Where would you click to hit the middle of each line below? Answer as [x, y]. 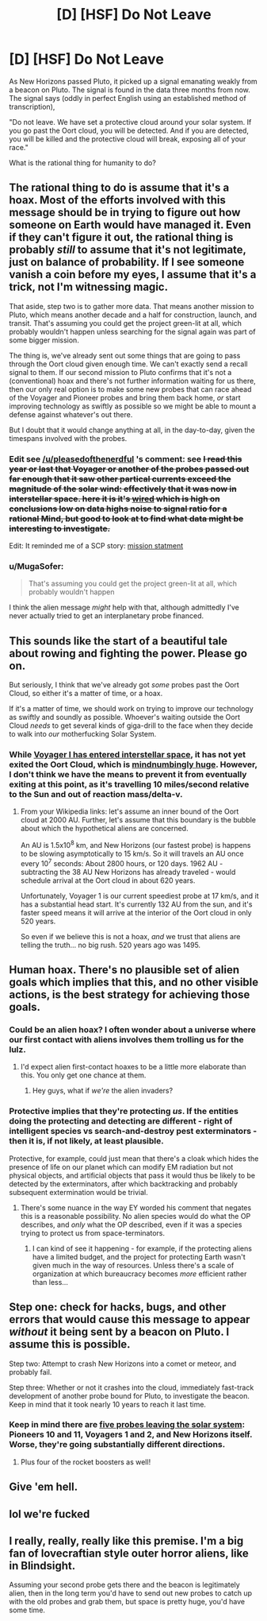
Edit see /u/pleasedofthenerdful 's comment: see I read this [126, 458]
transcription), [32, 106]
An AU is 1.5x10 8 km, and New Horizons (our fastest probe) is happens [135, 845]
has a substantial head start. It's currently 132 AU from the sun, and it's [136, 904]
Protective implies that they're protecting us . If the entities [124, 1112]
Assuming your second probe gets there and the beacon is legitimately [124, 1585]
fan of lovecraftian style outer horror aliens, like [129, 1554]
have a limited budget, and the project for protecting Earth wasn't [139, 1256]
